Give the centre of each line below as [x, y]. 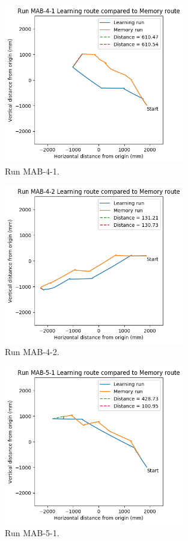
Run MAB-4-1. [32, 171]
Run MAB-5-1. [32, 532]
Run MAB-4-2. [32, 352]
